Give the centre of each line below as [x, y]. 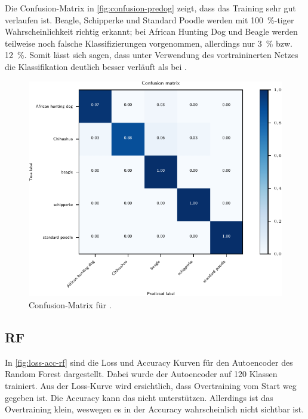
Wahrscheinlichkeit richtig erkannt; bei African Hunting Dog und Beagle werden [151, 31]
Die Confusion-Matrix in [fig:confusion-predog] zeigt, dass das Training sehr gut [150, 8]
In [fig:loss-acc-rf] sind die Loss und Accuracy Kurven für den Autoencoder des [149, 362]
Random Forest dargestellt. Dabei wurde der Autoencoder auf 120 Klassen [141, 374]
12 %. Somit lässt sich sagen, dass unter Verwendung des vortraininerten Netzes [152, 55]
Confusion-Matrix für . [70, 305]
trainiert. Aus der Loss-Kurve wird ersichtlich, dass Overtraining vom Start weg [151, 385]
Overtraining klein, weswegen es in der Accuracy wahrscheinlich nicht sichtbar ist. [155, 409]
